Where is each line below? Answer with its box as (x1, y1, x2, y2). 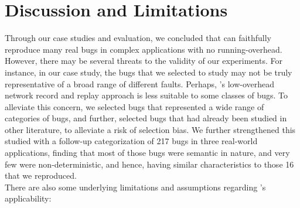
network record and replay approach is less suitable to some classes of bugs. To (5, 89, 288, 101)
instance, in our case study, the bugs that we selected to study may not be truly (5, 66, 292, 78)
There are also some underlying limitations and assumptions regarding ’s (5, 180, 266, 193)
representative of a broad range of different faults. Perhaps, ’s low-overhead (5, 77, 275, 90)
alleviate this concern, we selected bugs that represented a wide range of (5, 100, 264, 112)
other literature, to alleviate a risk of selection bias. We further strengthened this (5, 123, 296, 135)
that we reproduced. (5, 169, 77, 182)
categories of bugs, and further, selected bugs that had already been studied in (5, 112, 287, 124)
